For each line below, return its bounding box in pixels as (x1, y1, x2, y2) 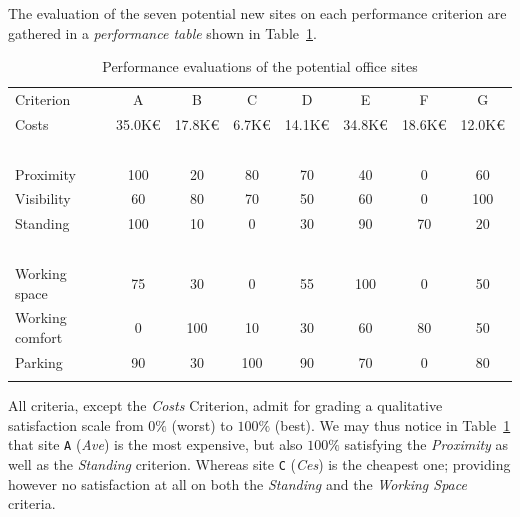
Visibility (15, 188, 71, 209)
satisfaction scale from (8, 414, 144, 435)
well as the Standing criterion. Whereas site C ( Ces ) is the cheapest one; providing (8, 454, 511, 474)
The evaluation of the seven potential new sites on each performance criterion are (8, 3, 507, 23)
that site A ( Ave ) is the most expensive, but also (8, 434, 303, 455)
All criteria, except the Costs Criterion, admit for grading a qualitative (8, 395, 443, 416)
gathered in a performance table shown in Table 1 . (8, 22, 317, 43)
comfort (15, 326, 63, 347)
